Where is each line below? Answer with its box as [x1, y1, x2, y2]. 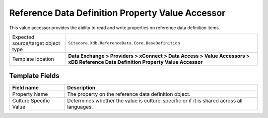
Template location [12, 55, 54, 62]
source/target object [12, 39, 61, 46]
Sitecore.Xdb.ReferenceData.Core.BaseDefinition [68, 40, 181, 46]
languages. [67, 104, 93, 111]
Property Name [12, 91, 48, 98]
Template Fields [9, 72, 60, 80]
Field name [12, 84, 39, 91]
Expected [12, 34, 35, 40]
